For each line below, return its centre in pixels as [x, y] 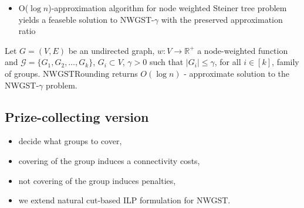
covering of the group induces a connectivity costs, [109, 160]
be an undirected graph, [112, 50]
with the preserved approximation [222, 19]
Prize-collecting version [77, 116]
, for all [228, 62]
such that [166, 62]
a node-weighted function [243, 50]
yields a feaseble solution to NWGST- [86, 19]
